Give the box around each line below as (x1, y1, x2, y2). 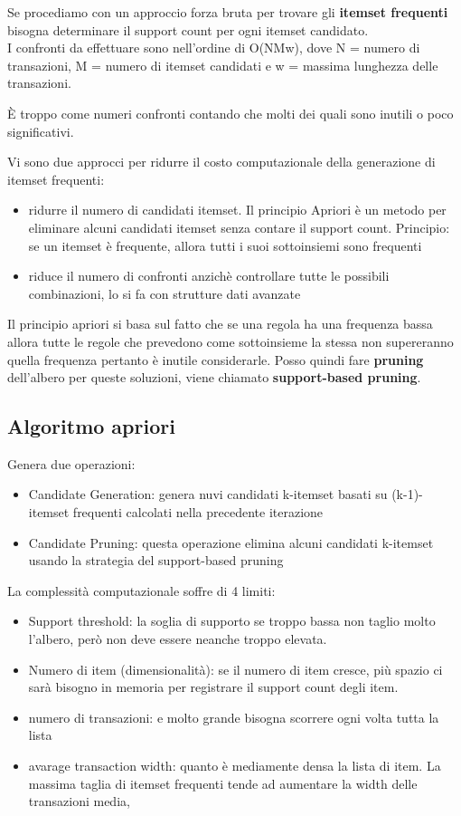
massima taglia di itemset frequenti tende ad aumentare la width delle (28, 773, 418, 792)
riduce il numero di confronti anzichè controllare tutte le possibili (28, 266, 390, 285)
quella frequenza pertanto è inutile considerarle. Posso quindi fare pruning (7, 350, 424, 369)
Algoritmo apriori (7, 412, 175, 440)
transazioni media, (28, 792, 130, 811)
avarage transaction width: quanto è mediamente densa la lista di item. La (28, 756, 441, 775)
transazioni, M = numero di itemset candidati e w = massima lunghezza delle (7, 55, 438, 74)
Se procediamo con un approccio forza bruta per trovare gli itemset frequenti (7, 3, 448, 21)
